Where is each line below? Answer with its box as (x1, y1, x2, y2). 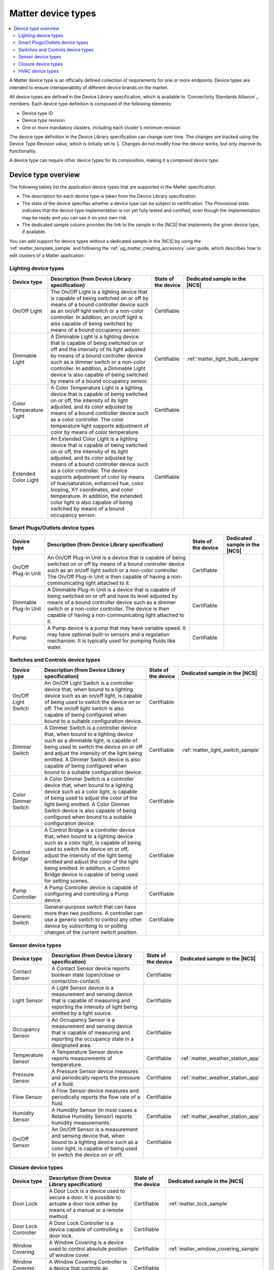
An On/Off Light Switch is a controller (44, 680, 133, 687)
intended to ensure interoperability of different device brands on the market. (9, 84, 168, 90)
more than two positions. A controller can (44, 910, 143, 917)
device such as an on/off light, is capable (44, 692, 143, 700)
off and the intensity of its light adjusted (50, 345, 146, 353)
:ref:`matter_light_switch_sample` (181, 747, 261, 754)
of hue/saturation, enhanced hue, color (50, 480, 144, 487)
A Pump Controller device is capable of (44, 884, 138, 891)
